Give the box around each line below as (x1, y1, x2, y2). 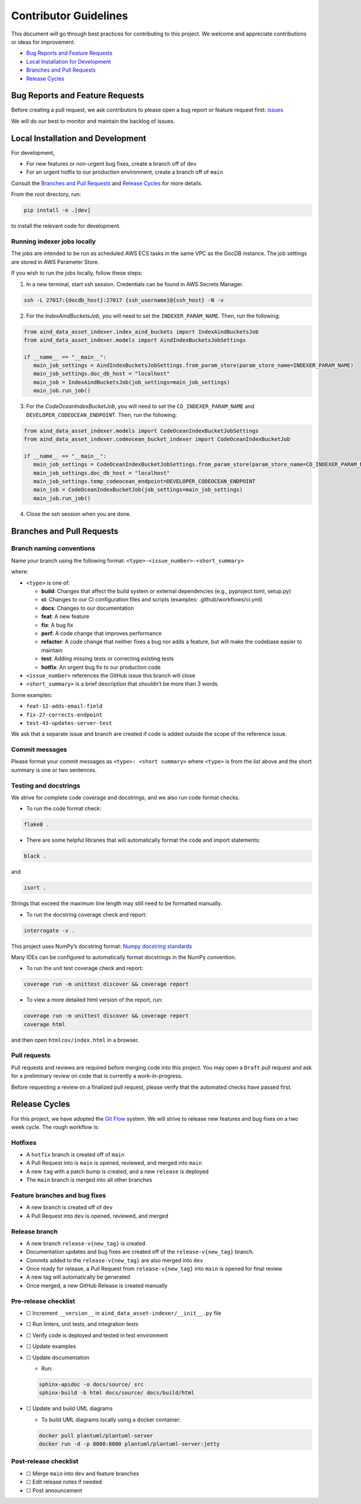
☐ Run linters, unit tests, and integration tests (26, 1320, 138, 1328)
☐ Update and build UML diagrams (26, 1405, 113, 1412)
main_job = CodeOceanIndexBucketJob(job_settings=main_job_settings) (33, 486, 243, 493)
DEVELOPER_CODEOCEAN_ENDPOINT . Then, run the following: (26, 411, 177, 418)
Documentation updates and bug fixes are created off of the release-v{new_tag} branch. (26, 1248, 255, 1256)
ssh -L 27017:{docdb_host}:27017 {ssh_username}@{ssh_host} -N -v (23, 296, 224, 304)
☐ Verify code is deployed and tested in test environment (26, 1332, 168, 1339)
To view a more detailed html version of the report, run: (26, 996, 163, 1003)
